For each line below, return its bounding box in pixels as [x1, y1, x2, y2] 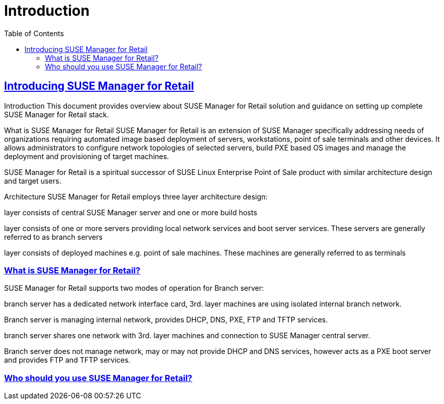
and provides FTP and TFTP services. [4, 356, 131, 365]
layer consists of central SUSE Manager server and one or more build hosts [4, 208, 257, 217]
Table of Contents [4, 29, 64, 38]
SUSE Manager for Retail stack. [4, 110, 109, 119]
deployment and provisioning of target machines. [4, 151, 169, 161]
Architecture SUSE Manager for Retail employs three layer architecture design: [4, 192, 268, 201]
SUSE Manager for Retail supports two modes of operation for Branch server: [4, 284, 264, 293]
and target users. [4, 176, 61, 185]
